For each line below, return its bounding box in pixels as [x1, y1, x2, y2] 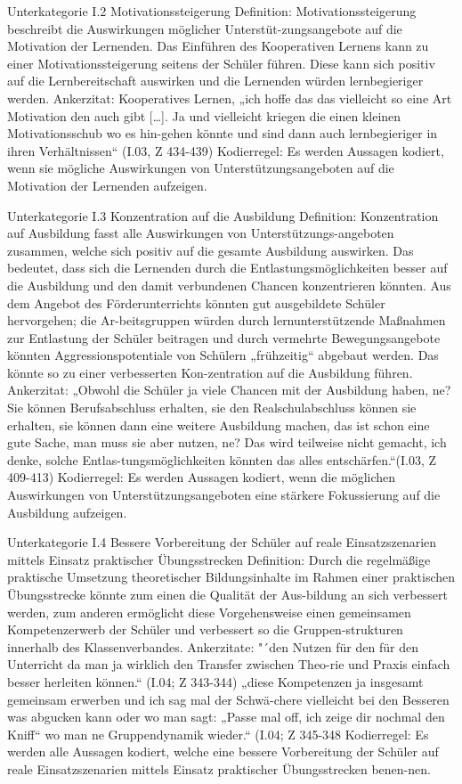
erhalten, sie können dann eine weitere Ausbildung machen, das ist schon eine [7, 415, 430, 434]
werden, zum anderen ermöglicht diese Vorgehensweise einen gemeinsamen [7, 602, 411, 621]
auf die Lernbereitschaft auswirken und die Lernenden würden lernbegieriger [7, 71, 424, 90]
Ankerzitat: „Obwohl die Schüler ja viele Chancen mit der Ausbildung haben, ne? [7, 380, 451, 399]
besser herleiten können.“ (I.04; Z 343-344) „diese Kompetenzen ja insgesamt [7, 672, 424, 690]
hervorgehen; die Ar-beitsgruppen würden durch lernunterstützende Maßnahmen [7, 311, 446, 330]
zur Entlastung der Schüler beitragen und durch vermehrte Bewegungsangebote [7, 328, 441, 347]
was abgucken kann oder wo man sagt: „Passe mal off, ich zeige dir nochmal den [7, 707, 445, 726]
